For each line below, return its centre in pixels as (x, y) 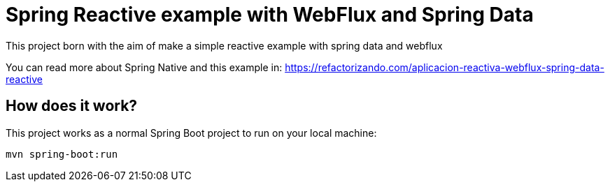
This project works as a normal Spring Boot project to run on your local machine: (191, 133)
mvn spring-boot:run (62, 154)
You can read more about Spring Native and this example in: (144, 67)
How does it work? (72, 106)
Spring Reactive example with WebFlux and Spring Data (270, 15)
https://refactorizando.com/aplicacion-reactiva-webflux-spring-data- (445, 67)
